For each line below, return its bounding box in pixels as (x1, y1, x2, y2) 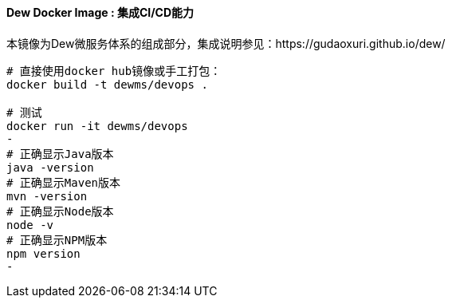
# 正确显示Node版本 (6, 204, 114, 218)
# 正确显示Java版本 (6, 147, 114, 160)
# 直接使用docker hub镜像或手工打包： (6, 64, 222, 77)
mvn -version (6, 189, 88, 203)
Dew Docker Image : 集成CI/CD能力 (6, 6, 195, 19)
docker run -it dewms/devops (6, 119, 188, 132)
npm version (6, 247, 81, 260)
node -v (6, 218, 54, 231)
